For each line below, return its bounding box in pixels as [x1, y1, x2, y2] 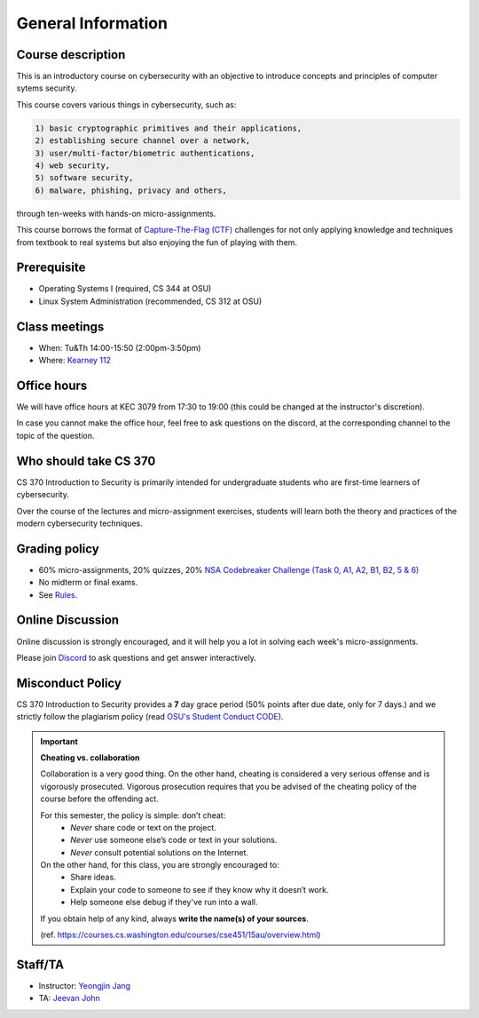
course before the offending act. [40, 793, 159, 804]
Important [40, 736, 79, 746]
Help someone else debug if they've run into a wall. [70, 897, 258, 908]
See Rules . [38, 589, 78, 600]
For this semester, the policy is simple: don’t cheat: [40, 809, 226, 821]
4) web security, [35, 161, 111, 171]
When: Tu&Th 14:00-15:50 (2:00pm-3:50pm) [38, 342, 201, 353]
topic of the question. [16, 430, 95, 441]
